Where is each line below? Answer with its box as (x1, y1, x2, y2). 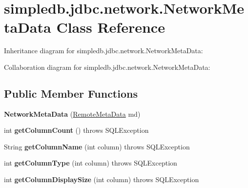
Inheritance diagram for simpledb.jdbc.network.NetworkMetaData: (4, 45, 203, 56)
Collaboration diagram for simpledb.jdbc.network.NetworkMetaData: (4, 62, 210, 72)
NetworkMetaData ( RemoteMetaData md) (4, 108, 141, 119)
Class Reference (56, 17, 165, 37)
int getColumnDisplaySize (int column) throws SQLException (4, 174, 199, 185)
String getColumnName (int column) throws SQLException (4, 141, 190, 151)
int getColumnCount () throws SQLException (4, 125, 149, 135)
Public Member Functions (4, 85, 138, 101)
